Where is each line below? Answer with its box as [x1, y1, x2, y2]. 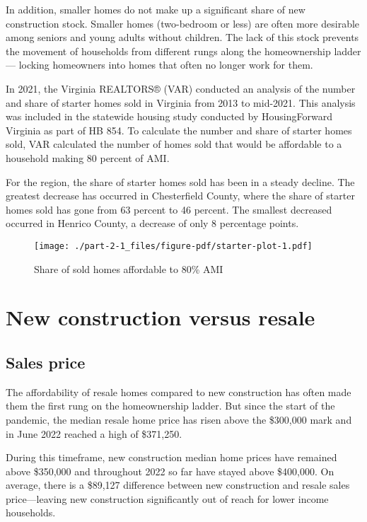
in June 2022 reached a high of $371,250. [6, 426, 182, 441]
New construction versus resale [6, 303, 315, 332]
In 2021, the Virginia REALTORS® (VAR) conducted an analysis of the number [6, 81, 356, 95]
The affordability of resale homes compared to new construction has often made [6, 384, 351, 399]
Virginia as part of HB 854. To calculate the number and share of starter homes [6, 122, 352, 137]
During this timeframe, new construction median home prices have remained [6, 450, 337, 465]
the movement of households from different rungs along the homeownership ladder [6, 43, 361, 58]
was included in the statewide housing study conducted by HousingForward [6, 109, 332, 124]
